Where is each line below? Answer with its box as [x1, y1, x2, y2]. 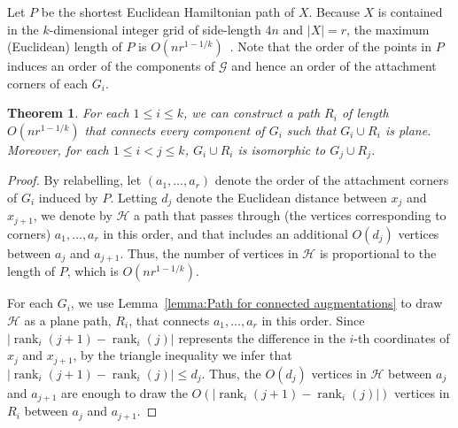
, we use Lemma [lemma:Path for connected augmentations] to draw [70, 294, 443, 312]
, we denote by [33, 206, 113, 225]
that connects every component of [84, 120, 265, 139]
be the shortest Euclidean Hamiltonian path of [41, 3, 295, 20]
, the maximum [346, 19, 430, 38]
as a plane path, [24, 310, 112, 329]
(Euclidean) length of [7, 37, 122, 56]
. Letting [110, 188, 158, 207]
